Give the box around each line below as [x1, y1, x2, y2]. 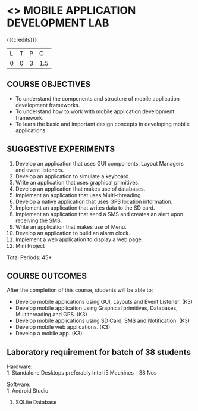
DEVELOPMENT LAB [7, 16, 109, 30]
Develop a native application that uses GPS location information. [15, 198, 173, 205]
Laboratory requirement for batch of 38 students [7, 347, 191, 357]
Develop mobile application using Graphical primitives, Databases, [15, 304, 178, 312]
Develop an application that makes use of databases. [15, 185, 146, 192]
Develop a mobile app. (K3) [15, 330, 83, 337]
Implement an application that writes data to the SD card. [15, 204, 155, 211]
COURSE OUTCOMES [7, 270, 87, 281]
